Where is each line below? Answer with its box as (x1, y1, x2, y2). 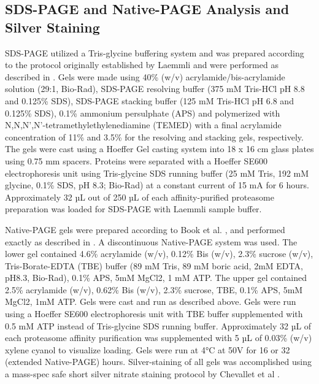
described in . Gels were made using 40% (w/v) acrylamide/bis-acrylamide (5, 70, 285, 83)
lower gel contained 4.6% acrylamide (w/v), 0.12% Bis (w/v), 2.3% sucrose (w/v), (5, 247, 313, 260)
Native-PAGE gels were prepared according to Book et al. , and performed (5, 223, 285, 236)
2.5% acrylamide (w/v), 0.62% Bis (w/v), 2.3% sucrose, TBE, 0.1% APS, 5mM (5, 283, 303, 296)
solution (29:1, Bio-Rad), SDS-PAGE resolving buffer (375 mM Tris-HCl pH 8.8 (5, 82, 305, 95)
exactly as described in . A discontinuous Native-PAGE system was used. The (5, 235, 298, 248)
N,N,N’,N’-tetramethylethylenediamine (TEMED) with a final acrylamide (5, 118, 282, 131)
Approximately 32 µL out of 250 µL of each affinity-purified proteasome (5, 190, 274, 203)
